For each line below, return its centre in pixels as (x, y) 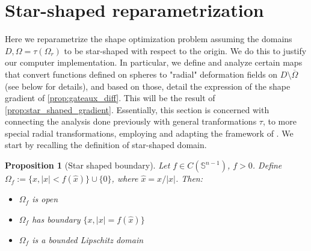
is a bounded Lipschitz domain (88, 239)
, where (125, 178)
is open (45, 199)
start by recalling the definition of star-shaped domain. (106, 145)
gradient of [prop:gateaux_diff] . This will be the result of (110, 98)
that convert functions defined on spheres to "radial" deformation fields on (141, 74)
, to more (279, 121)
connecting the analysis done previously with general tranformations (131, 121)
